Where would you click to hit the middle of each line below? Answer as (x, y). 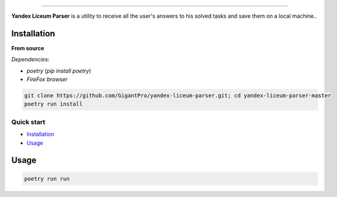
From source (28, 48)
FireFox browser (47, 79)
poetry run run (47, 179)
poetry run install (53, 104)
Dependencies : (30, 60)
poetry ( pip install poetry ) (59, 71)
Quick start (28, 122)
